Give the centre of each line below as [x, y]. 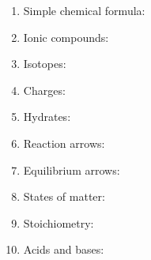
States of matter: [64, 196]
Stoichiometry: [59, 222]
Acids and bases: [64, 249]
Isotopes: [45, 64]
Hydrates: [47, 117]
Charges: [44, 90]
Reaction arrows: [64, 143]
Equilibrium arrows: [72, 170]
